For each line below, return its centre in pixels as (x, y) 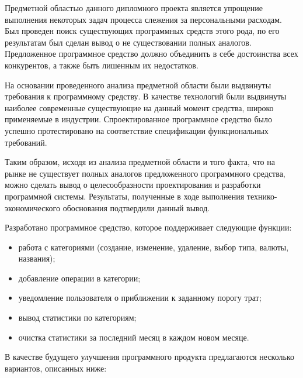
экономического (32, 207)
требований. (26, 142)
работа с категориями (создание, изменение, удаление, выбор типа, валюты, (154, 247)
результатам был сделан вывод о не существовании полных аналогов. (128, 42)
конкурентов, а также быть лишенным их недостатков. (102, 65)
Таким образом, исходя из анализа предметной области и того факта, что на (140, 162)
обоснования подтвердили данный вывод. (136, 207)
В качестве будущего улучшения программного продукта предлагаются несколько (149, 357)
